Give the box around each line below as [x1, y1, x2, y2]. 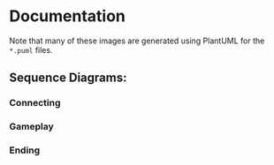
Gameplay [9, 121, 55, 133]
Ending [9, 144, 41, 156]
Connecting [9, 97, 61, 109]
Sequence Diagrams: [9, 71, 127, 86]
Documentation [9, 6, 126, 26]
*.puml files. [9, 44, 53, 55]
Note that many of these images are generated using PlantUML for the [9, 35, 265, 46]
